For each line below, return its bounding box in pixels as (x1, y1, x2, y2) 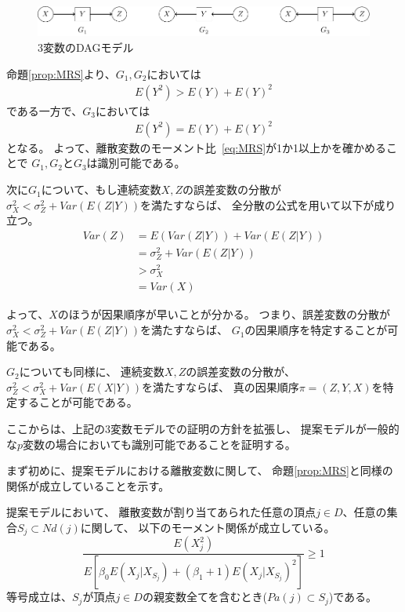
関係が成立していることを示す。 (6, 477, 170, 494)
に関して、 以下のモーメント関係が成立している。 (80, 519, 335, 535)
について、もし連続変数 (41, 181, 161, 198)
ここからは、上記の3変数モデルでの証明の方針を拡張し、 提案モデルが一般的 (6, 421, 400, 437)
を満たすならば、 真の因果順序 (142, 378, 299, 395)
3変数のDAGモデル (38, 39, 134, 56)
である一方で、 (6, 102, 83, 118)
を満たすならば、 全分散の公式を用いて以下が (139, 196, 374, 213)
